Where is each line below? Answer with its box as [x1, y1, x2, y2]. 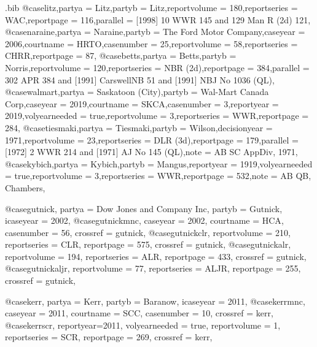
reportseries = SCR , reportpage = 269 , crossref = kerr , [5, 330, 213, 343]
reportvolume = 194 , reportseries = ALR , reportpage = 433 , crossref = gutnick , [5, 250, 307, 262]
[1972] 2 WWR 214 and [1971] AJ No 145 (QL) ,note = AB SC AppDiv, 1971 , [5, 145, 298, 158]
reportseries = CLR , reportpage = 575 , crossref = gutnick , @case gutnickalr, [5, 238, 291, 251]
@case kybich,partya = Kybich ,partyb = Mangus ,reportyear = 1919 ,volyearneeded [5, 157, 313, 170]
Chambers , [5, 181, 45, 194]
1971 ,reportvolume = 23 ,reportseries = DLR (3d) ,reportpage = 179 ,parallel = [5, 133, 299, 146]
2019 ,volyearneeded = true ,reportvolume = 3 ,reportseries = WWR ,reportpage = [5, 109, 309, 122]
